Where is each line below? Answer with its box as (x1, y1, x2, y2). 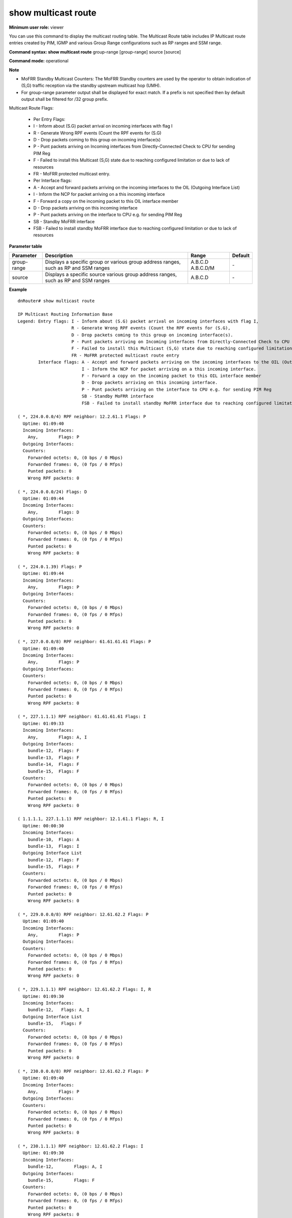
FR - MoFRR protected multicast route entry (71, 352, 180, 358)
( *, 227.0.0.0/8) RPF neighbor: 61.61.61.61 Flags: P (18, 639, 151, 645)
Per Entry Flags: (33, 116, 66, 122)
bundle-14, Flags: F (27, 761, 80, 767)
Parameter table (9, 243, 42, 249)
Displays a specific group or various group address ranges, (45, 259, 181, 266)
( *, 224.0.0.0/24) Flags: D (18, 489, 87, 495)
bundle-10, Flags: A (27, 837, 80, 842)
